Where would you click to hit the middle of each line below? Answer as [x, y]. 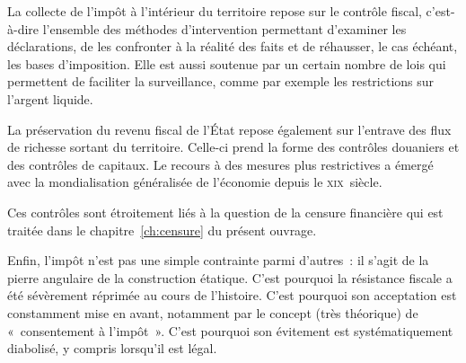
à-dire [23, 28]
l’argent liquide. [50, 98]
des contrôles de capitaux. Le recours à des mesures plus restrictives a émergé [220, 164]
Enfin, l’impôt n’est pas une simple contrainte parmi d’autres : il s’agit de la [218, 260]
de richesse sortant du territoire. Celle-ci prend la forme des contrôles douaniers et [233, 147]
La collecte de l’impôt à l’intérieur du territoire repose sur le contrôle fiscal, [215, 11]
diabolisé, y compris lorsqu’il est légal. [112, 348]
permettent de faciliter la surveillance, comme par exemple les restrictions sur [221, 81]
